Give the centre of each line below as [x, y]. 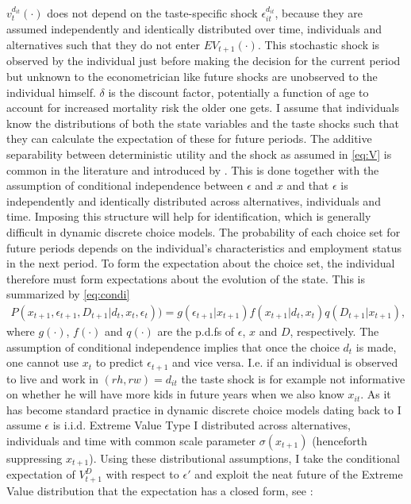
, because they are [319, 13]
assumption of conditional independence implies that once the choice [173, 346]
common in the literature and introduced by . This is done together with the [193, 169]
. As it [376, 394]
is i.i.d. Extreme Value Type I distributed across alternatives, [202, 425]
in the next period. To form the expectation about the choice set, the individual [201, 263]
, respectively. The [334, 331]
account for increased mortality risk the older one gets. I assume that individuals [203, 108]
